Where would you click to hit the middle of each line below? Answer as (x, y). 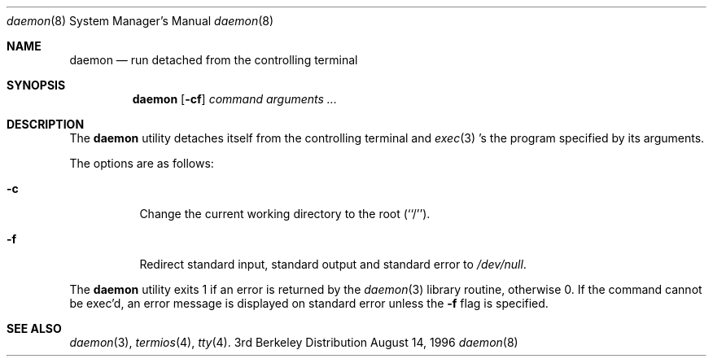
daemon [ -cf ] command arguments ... (234, 99)
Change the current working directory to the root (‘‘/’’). (285, 214)
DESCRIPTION (46, 124)
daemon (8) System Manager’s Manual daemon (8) (140, 21)
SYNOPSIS (36, 85)
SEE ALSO (34, 328)
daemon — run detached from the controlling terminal (214, 60)
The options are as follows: (142, 163)
